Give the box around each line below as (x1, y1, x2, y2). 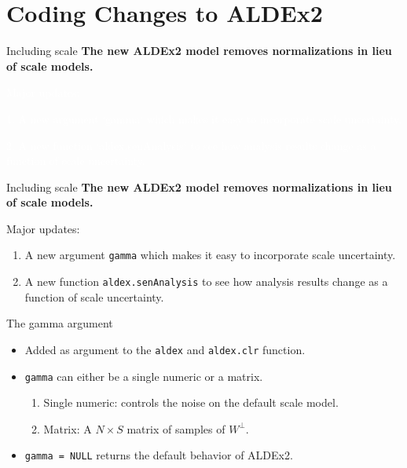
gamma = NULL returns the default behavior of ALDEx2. (24, 447, 293, 463)
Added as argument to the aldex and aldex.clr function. (24, 341, 306, 357)
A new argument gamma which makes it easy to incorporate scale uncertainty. (24, 247, 396, 263)
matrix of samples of (126, 420, 225, 437)
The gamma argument (6, 315, 113, 331)
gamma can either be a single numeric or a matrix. (24, 367, 263, 384)
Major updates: (6, 220, 80, 236)
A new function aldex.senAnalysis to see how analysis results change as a (24, 273, 388, 290)
